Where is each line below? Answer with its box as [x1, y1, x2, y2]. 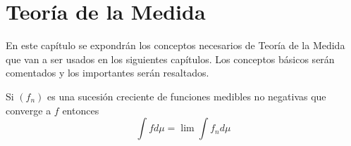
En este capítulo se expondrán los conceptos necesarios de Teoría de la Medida [6, 38, 345, 53]
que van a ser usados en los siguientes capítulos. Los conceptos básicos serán [6, 51, 335, 66]
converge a [6, 102, 51, 117]
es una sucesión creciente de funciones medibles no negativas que [47, 88, 326, 103]
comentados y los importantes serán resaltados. [6, 65, 209, 80]
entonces [62, 102, 99, 117]
